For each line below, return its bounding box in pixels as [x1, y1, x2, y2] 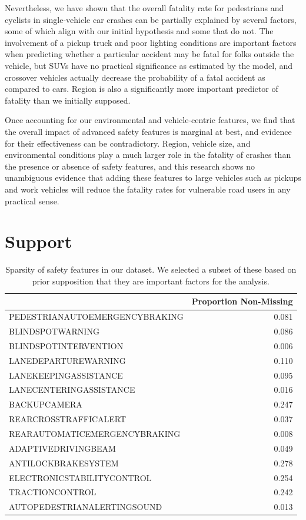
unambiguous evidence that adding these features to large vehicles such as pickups [5, 171, 301, 184]
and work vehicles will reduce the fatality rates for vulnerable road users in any [5, 183, 291, 195]
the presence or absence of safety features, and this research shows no [5, 160, 255, 172]
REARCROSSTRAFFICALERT [9, 413, 127, 425]
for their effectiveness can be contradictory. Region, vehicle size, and [5, 137, 251, 149]
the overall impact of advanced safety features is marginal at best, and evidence [5, 125, 292, 137]
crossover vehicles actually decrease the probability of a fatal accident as [5, 71, 265, 83]
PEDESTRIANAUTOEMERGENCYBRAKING [9, 310, 184, 323]
